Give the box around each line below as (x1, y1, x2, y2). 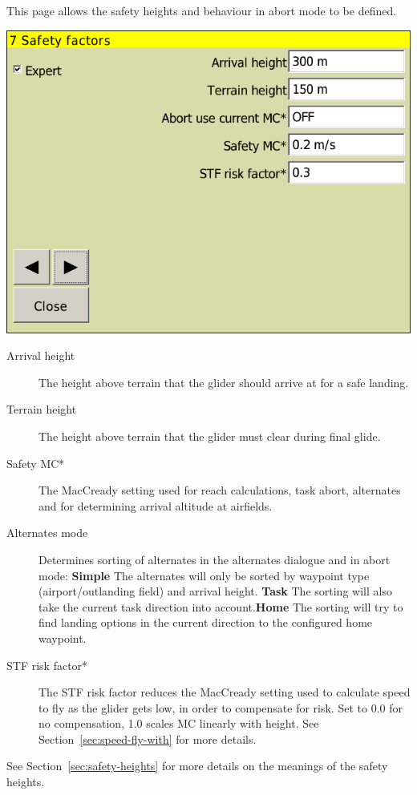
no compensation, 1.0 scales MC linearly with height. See (38, 715, 319, 732)
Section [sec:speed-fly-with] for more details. (38, 730, 257, 747)
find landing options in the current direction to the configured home (38, 614, 373, 631)
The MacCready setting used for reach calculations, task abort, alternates (38, 482, 401, 498)
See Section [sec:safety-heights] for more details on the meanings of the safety (6, 757, 388, 774)
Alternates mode (6, 524, 88, 541)
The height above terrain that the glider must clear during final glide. (38, 427, 381, 444)
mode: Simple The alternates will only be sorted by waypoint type (38, 567, 370, 583)
